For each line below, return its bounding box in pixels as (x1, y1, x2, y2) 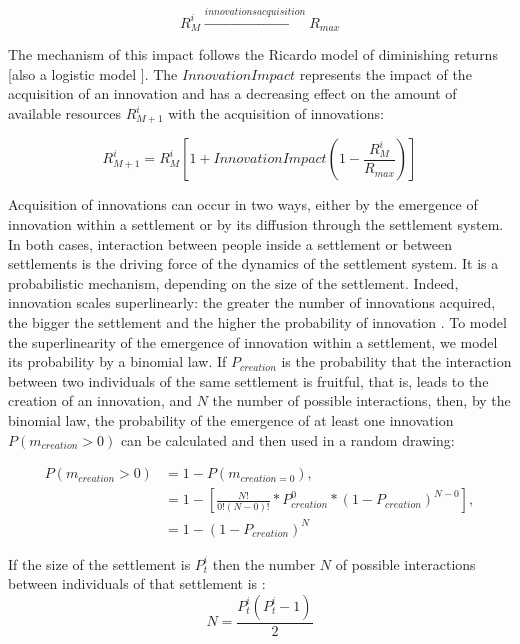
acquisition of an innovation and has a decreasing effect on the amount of (8, 83, 457, 104)
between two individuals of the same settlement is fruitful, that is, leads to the (8, 370, 489, 391)
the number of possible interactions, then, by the (212, 390, 511, 411)
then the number (212, 553, 316, 574)
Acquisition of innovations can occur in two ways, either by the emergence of (8, 194, 478, 215)
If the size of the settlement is (8, 553, 191, 574)
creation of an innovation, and (8, 390, 193, 411)
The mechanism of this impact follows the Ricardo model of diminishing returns (8, 44, 498, 65)
